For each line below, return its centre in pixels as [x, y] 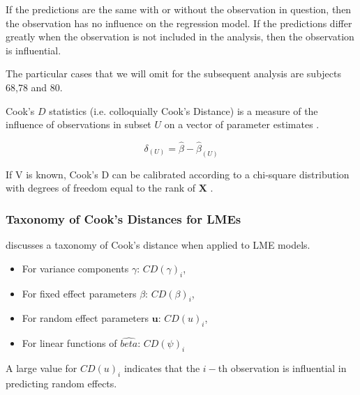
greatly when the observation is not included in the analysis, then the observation [180, 37]
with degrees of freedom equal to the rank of [101, 188]
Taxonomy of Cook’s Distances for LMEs [123, 218]
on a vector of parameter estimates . [242, 124]
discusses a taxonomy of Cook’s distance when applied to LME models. [158, 245]
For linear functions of [69, 343]
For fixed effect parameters [79, 293]
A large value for [42, 368]
